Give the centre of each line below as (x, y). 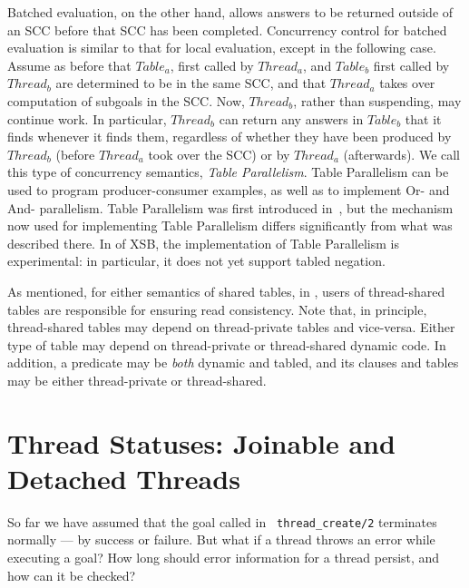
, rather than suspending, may (377, 100)
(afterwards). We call (402, 154)
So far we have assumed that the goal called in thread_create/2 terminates (222, 521)
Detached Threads (124, 478)
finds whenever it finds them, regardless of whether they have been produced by (230, 137)
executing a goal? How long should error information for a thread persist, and (224, 558)
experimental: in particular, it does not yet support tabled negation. (196, 261)
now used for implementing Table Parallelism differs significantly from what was (230, 225)
